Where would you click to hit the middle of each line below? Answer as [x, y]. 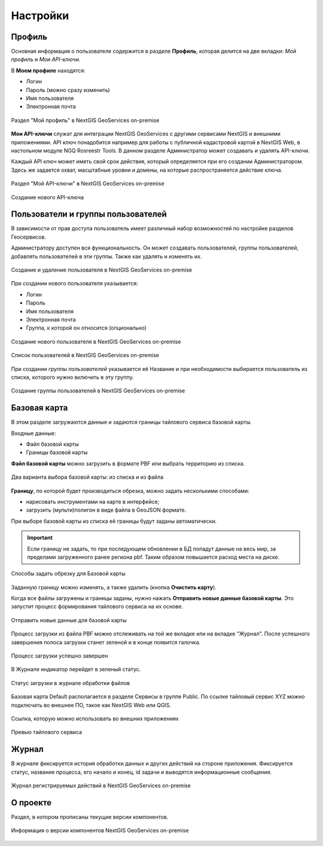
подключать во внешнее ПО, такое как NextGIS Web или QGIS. [91, 705]
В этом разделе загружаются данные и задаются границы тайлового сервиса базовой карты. [132, 422]
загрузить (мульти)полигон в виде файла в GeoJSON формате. [106, 510]
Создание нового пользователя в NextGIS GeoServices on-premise [96, 342]
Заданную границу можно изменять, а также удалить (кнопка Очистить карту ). [114, 587]
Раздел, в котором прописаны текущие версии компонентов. [90, 817]
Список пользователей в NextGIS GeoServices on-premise [85, 355]
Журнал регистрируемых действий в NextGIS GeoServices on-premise [101, 786]
